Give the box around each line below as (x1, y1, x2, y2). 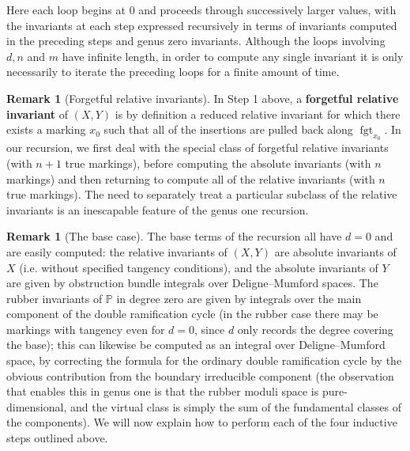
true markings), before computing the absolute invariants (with (65, 154, 371, 171)
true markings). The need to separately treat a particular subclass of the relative (6, 186, 397, 203)
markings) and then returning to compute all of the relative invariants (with (6, 170, 375, 187)
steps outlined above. (6, 430, 108, 446)
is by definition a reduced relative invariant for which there (115, 105, 401, 122)
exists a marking (6, 121, 86, 138)
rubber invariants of (6, 290, 103, 306)
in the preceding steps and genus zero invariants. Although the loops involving (6, 32, 386, 49)
